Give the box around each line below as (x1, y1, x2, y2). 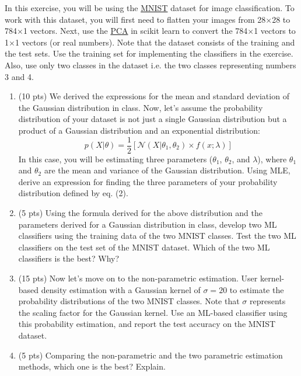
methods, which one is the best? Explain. (18, 360, 166, 372)
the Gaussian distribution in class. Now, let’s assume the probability (18, 101, 263, 113)
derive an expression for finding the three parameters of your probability (18, 175, 278, 187)
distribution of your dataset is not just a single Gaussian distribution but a (18, 113, 287, 125)
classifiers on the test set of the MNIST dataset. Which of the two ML (18, 241, 270, 253)
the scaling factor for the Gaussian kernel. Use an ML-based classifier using (18, 306, 288, 318)
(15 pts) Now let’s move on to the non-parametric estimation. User (18, 271, 258, 284)
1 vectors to (254, 25, 296, 37)
